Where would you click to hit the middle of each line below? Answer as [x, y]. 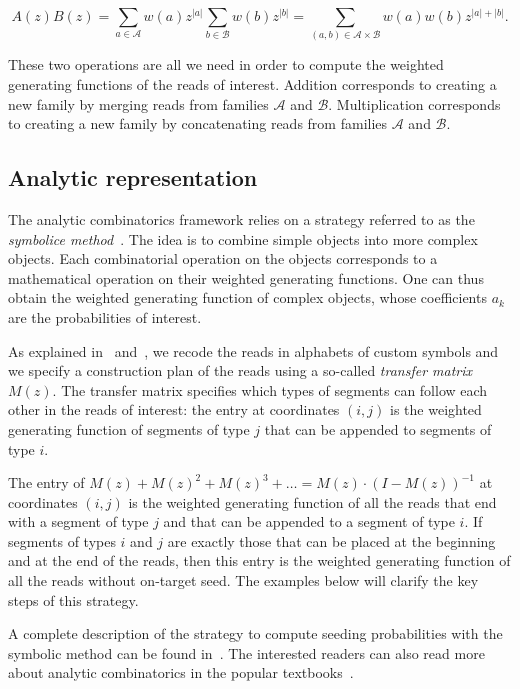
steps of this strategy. [73, 599]
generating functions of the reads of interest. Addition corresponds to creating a [252, 84]
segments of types [62, 540]
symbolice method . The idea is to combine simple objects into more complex [243, 238]
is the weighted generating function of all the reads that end [312, 501]
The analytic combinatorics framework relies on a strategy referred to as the [241, 218]
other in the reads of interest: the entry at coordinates [174, 409]
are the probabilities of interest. [105, 316]
